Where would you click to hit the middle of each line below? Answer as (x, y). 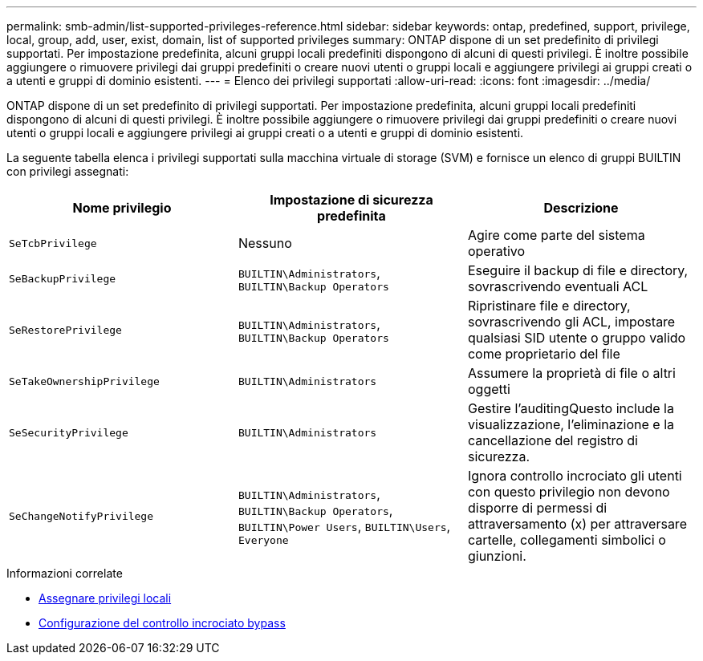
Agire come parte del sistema (556, 235)
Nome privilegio (122, 208)
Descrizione (581, 208)
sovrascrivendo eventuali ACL (558, 286)
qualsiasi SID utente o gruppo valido (577, 338)
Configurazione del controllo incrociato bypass (162, 623)
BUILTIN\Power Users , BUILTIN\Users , (344, 526)
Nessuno (265, 243)
